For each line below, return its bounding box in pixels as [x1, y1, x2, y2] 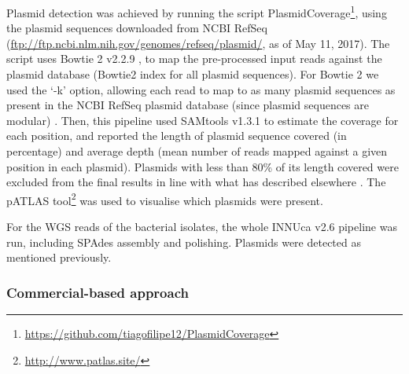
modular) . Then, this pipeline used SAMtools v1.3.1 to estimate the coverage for [6, 112, 399, 128]
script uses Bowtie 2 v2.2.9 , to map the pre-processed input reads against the [6, 50, 382, 67]
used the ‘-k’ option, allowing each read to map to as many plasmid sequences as [6, 81, 396, 97]
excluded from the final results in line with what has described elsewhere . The [6, 174, 386, 190]
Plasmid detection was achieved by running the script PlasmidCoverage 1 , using [6, 2, 387, 20]
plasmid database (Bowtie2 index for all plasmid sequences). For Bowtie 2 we [6, 66, 379, 82]
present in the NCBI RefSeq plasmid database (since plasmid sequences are [6, 97, 370, 113]
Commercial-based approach [6, 282, 189, 302]
